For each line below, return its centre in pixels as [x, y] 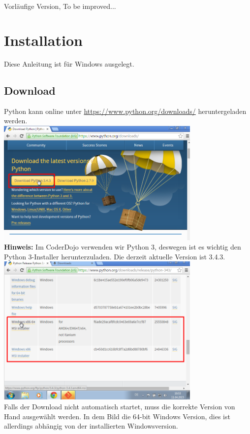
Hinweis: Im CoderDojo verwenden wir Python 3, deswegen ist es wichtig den [123, 247]
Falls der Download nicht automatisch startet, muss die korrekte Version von [120, 406]
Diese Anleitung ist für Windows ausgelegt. [69, 63]
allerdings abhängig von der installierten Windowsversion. [91, 426]
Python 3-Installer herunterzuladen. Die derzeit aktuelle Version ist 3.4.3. [115, 256]
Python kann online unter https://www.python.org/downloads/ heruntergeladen [125, 111]
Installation [43, 40]
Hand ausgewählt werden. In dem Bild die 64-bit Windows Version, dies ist [117, 416]
